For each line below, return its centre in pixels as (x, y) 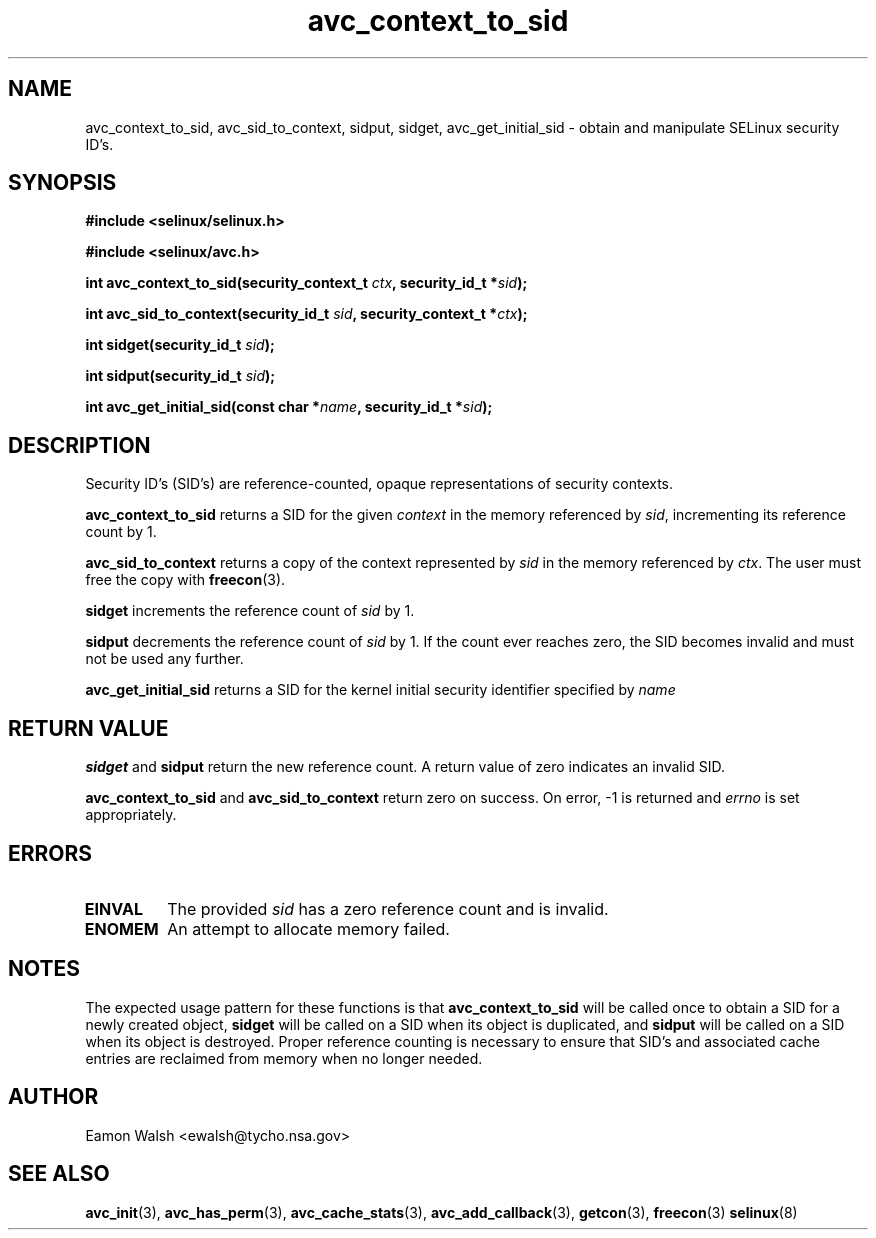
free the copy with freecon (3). (185, 580)
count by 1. (121, 532)
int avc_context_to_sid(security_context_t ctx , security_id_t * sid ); (306, 283)
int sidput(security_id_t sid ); (180, 376)
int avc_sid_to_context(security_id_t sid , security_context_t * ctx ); (306, 314)
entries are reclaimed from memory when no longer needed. (284, 1058)
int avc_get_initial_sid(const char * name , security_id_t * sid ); (289, 407)
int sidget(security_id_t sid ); (180, 345)
